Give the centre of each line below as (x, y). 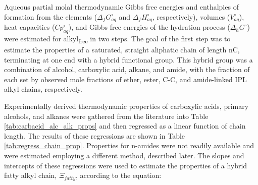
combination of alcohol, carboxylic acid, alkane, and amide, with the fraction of (127, 69)
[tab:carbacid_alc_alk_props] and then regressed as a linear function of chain (125, 126)
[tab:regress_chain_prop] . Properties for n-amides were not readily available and (129, 145)
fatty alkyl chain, (31, 175)
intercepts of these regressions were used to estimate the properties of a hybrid (126, 165)
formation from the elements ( (51, 16)
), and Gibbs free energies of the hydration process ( (149, 27)
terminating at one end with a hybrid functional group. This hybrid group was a (128, 59)
